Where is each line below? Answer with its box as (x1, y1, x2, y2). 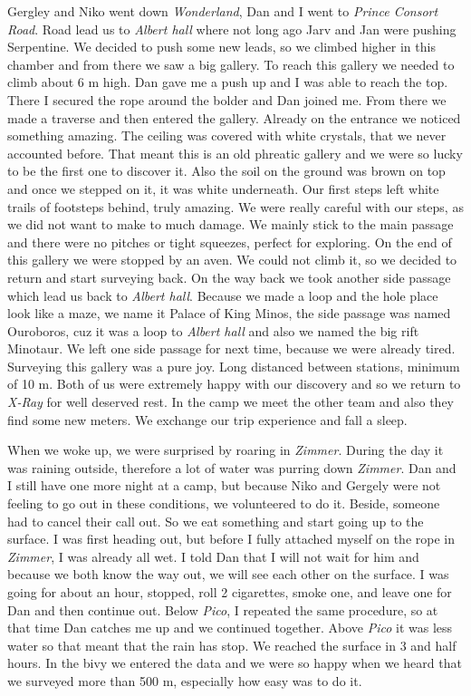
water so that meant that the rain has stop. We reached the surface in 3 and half (7, 635, 457, 654)
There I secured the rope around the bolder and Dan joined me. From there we (7, 90, 447, 109)
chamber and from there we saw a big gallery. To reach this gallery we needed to (7, 54, 455, 73)
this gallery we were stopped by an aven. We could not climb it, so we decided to (7, 250, 457, 269)
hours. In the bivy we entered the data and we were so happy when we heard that (7, 653, 462, 672)
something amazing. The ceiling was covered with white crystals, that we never (7, 126, 447, 145)
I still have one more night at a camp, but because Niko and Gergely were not (7, 476, 441, 495)
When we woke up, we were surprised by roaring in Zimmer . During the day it (7, 440, 444, 459)
